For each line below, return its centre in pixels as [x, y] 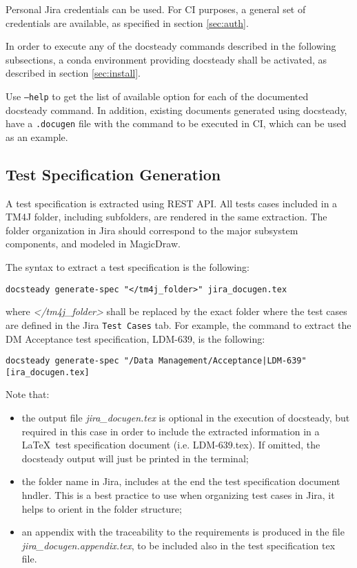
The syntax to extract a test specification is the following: [127, 267]
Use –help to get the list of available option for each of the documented [157, 96]
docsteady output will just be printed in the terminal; [135, 458]
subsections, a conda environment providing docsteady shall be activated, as [166, 59]
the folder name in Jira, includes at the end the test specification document [181, 481]
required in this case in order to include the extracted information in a [171, 431]
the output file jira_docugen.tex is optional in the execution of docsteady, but [186, 418]
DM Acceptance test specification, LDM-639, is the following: [135, 338]
